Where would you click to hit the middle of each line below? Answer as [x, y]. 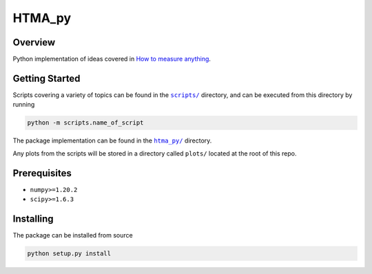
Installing [33, 219]
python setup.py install [69, 253]
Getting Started [46, 78]
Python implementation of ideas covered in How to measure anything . [112, 59]
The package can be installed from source [73, 235]
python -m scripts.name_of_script [85, 123]
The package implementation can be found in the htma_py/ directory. [112, 140]
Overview [34, 42]
